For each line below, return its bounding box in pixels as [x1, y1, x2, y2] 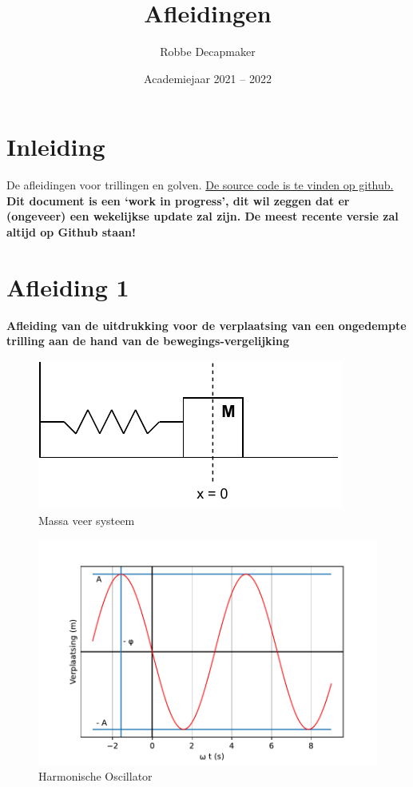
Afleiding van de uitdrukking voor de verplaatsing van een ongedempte [6, 316, 407, 333]
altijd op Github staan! [6, 224, 136, 240]
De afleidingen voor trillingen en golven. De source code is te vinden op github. [6, 177, 394, 193]
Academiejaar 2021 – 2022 [144, 70, 272, 86]
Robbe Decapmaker [160, 43, 256, 60]
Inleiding [6, 130, 105, 163]
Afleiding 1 [6, 270, 129, 303]
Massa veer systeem [38, 511, 135, 528]
